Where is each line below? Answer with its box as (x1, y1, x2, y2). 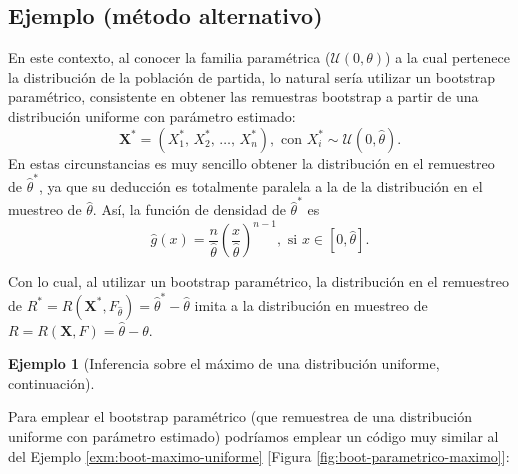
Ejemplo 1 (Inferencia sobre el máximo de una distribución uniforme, (8, 353, 440, 374)
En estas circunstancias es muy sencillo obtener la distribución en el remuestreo (8, 152, 495, 173)
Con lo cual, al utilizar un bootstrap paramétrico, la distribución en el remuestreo (8, 271, 510, 292)
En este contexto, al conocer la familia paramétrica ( (8, 47, 331, 68)
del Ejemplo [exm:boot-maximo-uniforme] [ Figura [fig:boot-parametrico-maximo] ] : (8, 445, 510, 466)
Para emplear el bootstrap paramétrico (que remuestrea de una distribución (8, 406, 472, 427)
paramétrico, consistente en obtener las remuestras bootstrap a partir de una (8, 86, 479, 107)
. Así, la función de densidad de (92, 199, 286, 220)
